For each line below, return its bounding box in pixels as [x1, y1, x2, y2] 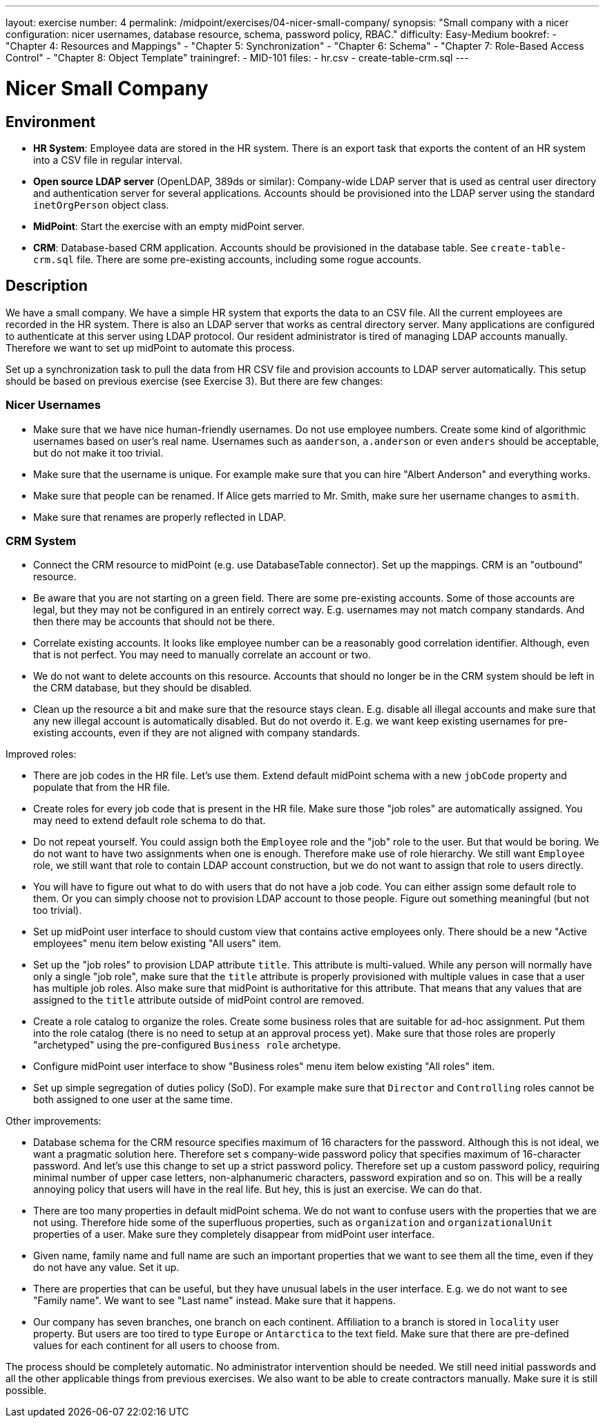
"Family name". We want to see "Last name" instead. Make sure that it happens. [33, 1295, 396, 1307]
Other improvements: [6, 1115, 102, 1127]
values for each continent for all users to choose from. [33, 1339, 280, 1352]
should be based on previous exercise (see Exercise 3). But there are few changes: [6, 374, 383, 387]
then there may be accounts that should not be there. [33, 615, 275, 628]
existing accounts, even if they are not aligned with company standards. [33, 727, 361, 739]
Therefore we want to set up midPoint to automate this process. [6, 341, 295, 354]
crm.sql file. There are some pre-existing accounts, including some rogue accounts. [33, 253, 421, 265]
